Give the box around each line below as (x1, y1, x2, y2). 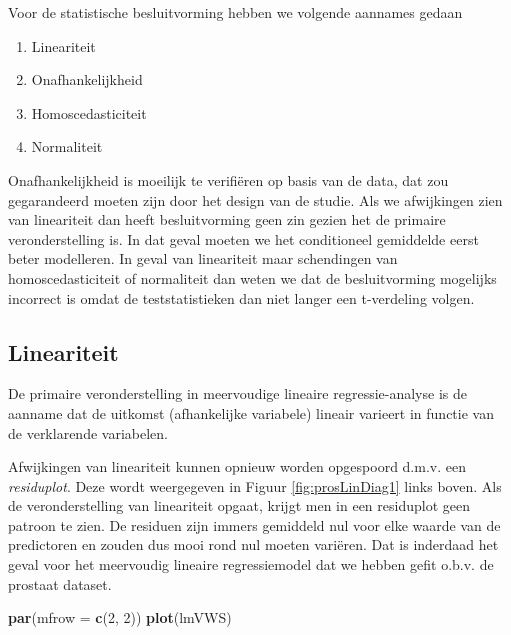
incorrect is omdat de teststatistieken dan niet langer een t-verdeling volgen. (8, 287, 475, 308)
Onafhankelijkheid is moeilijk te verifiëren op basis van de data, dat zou (8, 169, 449, 190)
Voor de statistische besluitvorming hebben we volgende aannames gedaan (8, 2, 463, 22)
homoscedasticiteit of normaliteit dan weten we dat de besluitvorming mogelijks (8, 267, 497, 288)
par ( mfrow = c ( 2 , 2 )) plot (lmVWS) (8, 607, 232, 628)
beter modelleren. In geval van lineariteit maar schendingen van (8, 248, 398, 269)
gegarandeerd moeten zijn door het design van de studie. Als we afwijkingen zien (8, 189, 503, 210)
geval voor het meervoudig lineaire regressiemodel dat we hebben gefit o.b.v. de (8, 554, 494, 575)
